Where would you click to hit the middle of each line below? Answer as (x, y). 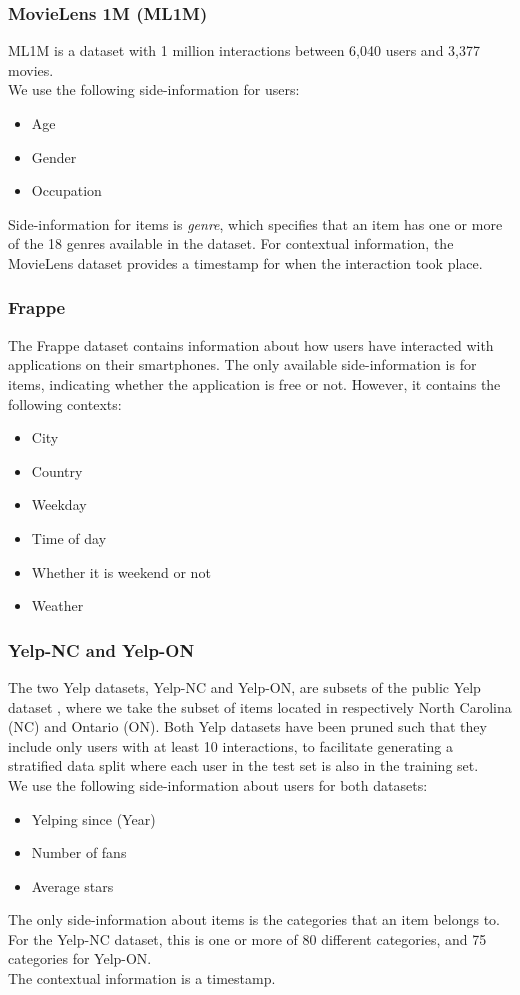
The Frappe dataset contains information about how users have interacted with (251, 344)
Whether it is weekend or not (121, 571)
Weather (57, 605)
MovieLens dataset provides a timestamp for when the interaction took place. (245, 262)
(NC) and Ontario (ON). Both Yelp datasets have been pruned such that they (247, 726)
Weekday (59, 504)
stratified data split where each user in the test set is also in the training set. (243, 765)
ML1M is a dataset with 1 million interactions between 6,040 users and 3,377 (244, 50)
